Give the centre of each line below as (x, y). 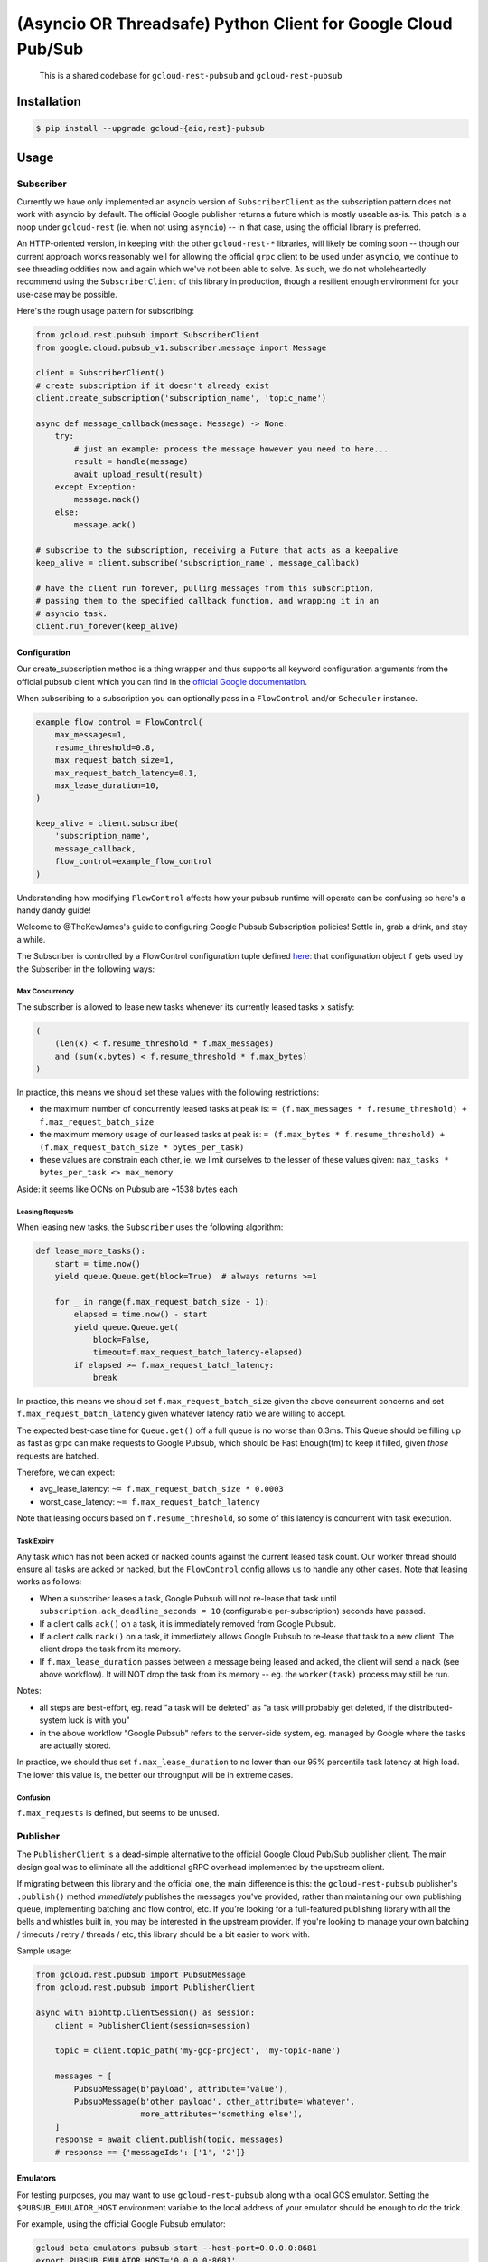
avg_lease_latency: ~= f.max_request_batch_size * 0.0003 (161, 1489)
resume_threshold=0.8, (105, 747)
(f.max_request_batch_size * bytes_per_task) (142, 1147)
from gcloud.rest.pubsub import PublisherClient (145, 1987)
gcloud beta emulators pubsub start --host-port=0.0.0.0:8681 (176, 2248)
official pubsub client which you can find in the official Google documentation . (162, 681)
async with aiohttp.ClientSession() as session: (145, 2013)
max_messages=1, (90, 735)
